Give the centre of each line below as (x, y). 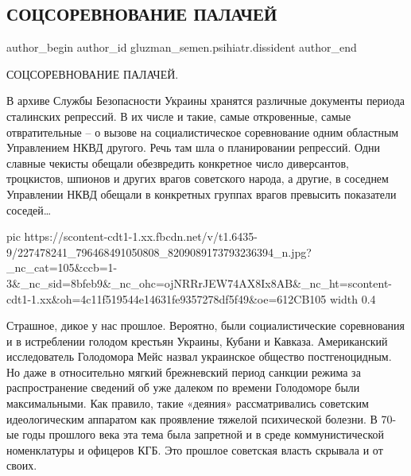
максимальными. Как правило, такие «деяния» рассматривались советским (188, 403)
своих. (22, 465)
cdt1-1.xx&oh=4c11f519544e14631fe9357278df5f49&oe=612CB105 (167, 298)
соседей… (29, 209)
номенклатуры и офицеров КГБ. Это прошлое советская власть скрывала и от (195, 449)
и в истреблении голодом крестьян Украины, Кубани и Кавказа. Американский (197, 341)
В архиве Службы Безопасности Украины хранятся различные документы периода (206, 101)
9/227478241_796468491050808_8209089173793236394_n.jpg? (159, 252)
